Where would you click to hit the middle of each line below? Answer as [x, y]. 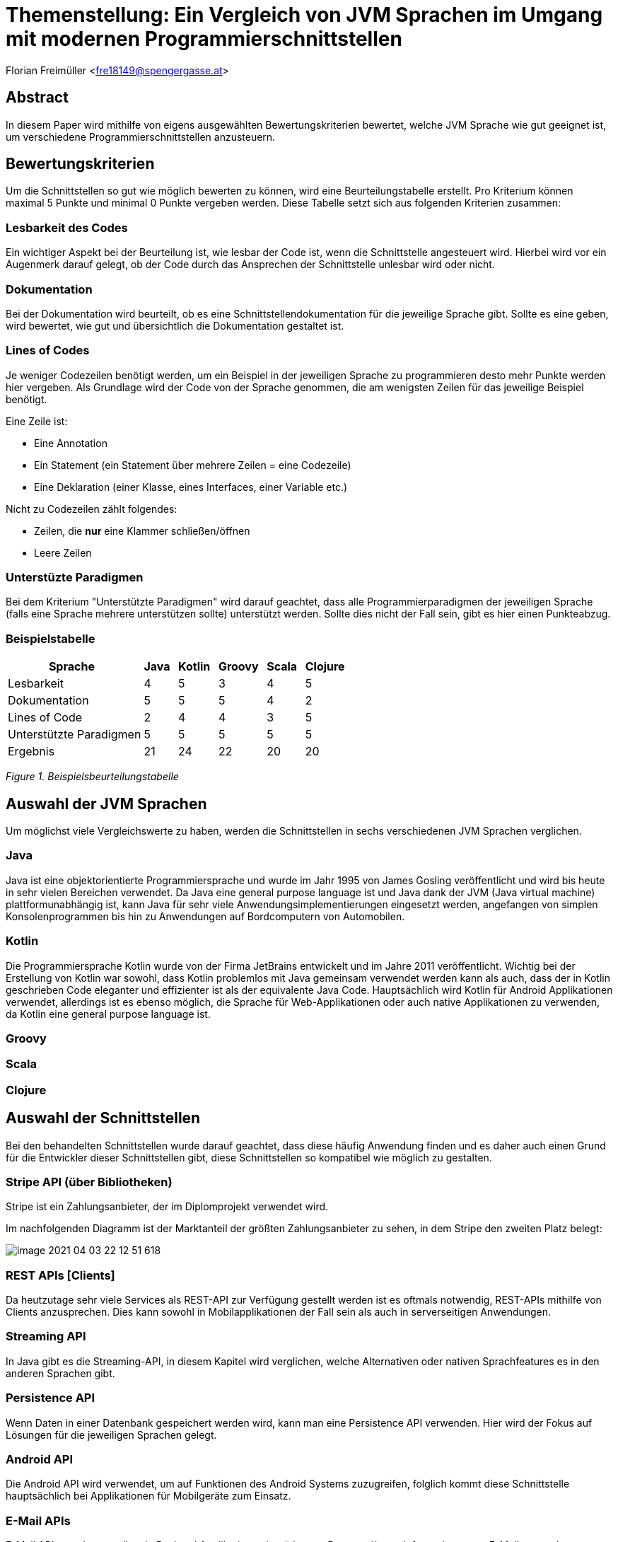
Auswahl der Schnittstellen [103, 1118]
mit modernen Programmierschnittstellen [204, 39]
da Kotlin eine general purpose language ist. [108, 1014]
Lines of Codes [48, 350]
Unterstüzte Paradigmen [75, 578]
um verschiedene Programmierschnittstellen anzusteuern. [141, 137]
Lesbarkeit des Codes [67, 227]
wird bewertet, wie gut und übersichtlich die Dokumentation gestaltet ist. [175, 325]
